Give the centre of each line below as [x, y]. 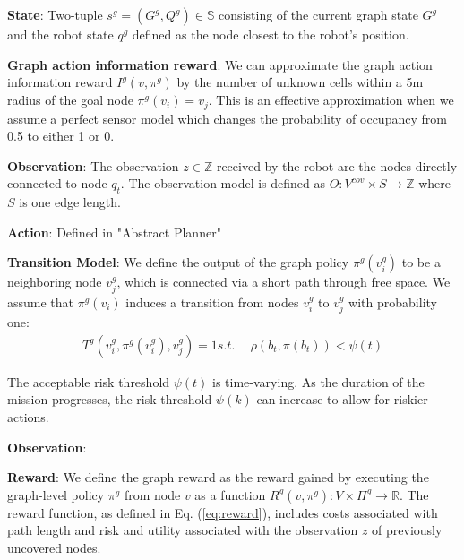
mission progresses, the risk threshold [110, 399]
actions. [28, 417]
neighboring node [55, 282]
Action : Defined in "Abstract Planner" [114, 232]
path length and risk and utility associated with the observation [183, 530]
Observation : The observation [93, 165]
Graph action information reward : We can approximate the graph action [220, 64]
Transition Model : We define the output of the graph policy [178, 262]
